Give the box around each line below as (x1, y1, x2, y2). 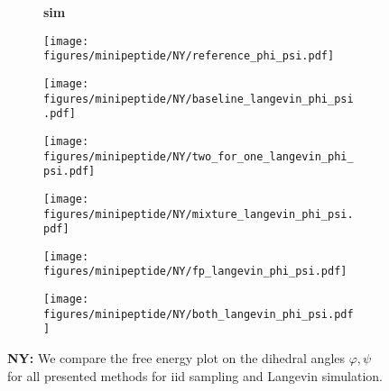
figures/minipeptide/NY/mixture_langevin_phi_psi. (43, 207, 354, 221)
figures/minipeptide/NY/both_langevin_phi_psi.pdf (43, 307, 354, 321)
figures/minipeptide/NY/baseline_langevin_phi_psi (43, 92, 354, 105)
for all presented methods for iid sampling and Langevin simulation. (7, 366, 383, 385)
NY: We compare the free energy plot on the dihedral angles (7, 349, 346, 368)
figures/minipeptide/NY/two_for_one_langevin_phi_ (43, 150, 354, 163)
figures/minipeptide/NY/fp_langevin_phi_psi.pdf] (43, 265, 347, 278)
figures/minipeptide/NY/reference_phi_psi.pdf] (43, 50, 335, 63)
